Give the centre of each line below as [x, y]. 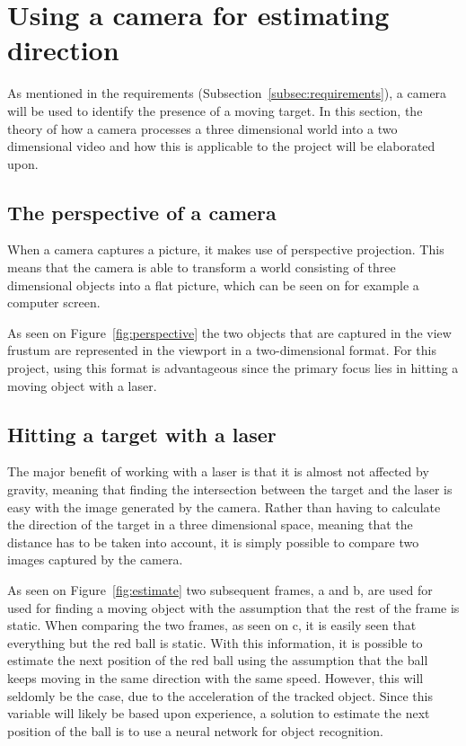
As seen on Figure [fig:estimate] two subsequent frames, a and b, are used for [220, 590]
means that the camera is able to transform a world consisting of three [202, 267]
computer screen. [54, 302]
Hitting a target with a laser [142, 434]
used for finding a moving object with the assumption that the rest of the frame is [233, 607]
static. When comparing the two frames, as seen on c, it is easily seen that [212, 625]
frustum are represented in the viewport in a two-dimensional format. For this [222, 350]
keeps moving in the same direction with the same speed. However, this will [215, 677]
